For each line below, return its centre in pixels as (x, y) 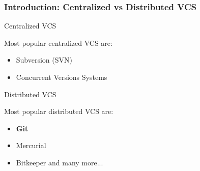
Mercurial (31, 145)
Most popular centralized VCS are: (58, 42)
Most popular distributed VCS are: (59, 111)
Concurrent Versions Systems (62, 77)
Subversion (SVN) (44, 60)
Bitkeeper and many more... (60, 162)
